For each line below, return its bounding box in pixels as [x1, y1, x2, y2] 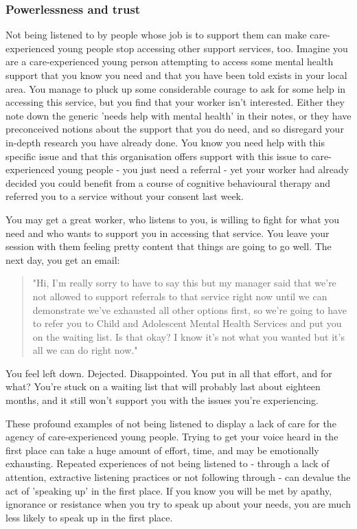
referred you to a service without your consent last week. [5, 189, 244, 203]
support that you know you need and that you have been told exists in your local [5, 68, 347, 82]
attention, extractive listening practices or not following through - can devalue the [5, 470, 351, 484]
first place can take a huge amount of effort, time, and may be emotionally [5, 442, 319, 457]
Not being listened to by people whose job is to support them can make [5, 27, 307, 42]
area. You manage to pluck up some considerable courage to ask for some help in [5, 81, 346, 95]
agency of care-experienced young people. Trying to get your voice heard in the [5, 429, 338, 444]
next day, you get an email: [5, 252, 120, 267]
